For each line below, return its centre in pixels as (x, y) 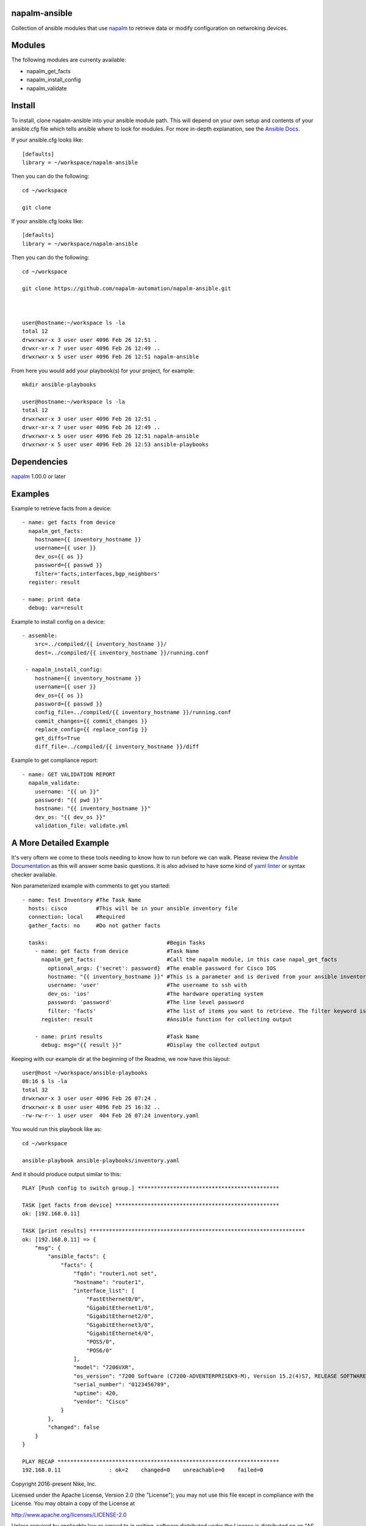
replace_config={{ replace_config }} (91, 730)
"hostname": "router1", (109, 1282)
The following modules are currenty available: (69, 60)
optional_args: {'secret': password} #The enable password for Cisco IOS (162, 968)
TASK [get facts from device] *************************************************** (151, 1205)
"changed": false (74, 1427)
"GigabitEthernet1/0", (120, 1307)
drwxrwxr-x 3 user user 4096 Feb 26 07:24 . (90, 1098)
